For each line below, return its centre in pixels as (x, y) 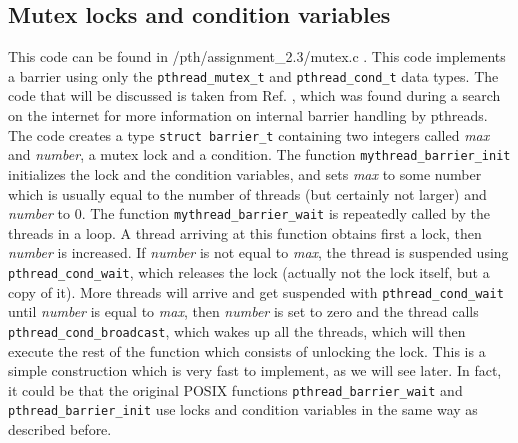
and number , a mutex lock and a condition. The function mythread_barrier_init (259, 154)
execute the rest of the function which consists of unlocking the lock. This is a (247, 350)
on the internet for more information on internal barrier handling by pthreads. (248, 115)
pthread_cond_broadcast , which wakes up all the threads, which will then (237, 330)
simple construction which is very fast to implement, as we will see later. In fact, (255, 370)
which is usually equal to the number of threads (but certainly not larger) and (247, 193)
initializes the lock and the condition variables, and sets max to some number (245, 173)
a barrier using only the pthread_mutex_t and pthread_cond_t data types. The (253, 75)
